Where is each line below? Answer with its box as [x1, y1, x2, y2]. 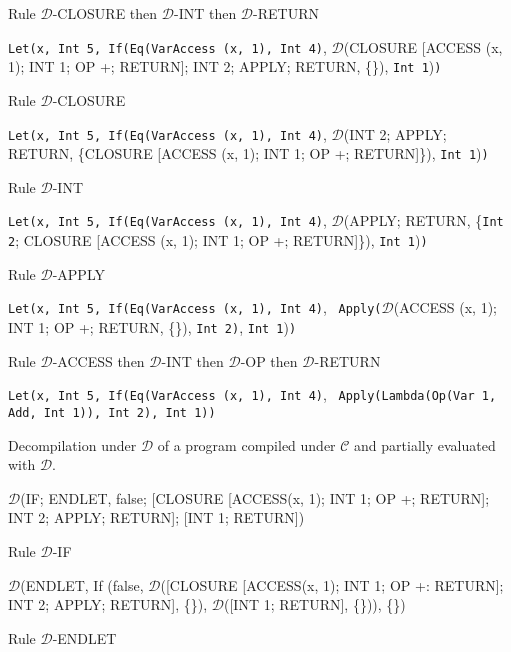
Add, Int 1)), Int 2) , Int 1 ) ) [8, 405, 216, 420]
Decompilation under [8, 434, 137, 455]
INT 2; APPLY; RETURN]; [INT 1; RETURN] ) [8, 507, 305, 528]
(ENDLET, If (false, [20, 574, 144, 595]
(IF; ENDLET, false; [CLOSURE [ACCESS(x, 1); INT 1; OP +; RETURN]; [20, 487, 490, 508]
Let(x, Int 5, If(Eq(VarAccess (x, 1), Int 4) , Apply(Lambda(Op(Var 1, [8, 384, 497, 405]
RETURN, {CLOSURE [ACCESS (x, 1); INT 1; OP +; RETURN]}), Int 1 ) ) [8, 143, 489, 164]
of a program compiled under [157, 434, 336, 455]
